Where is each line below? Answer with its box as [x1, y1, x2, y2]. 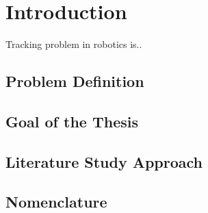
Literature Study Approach [5, 151, 203, 172]
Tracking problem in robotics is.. [5, 37, 142, 51]
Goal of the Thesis [5, 110, 138, 131]
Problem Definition [5, 71, 144, 92]
